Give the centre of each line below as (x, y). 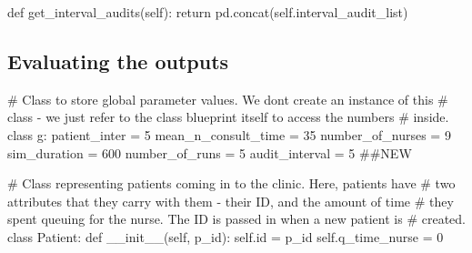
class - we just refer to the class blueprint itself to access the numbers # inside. (228, 117)
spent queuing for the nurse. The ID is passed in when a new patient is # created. (236, 219)
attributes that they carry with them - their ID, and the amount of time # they (231, 201)
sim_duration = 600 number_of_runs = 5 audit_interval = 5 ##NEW (210, 152)
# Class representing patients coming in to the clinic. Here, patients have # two (231, 183)
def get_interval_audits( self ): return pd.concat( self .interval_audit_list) (208, 12)
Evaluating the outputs (118, 61)
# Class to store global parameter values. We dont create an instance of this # (228, 99)
